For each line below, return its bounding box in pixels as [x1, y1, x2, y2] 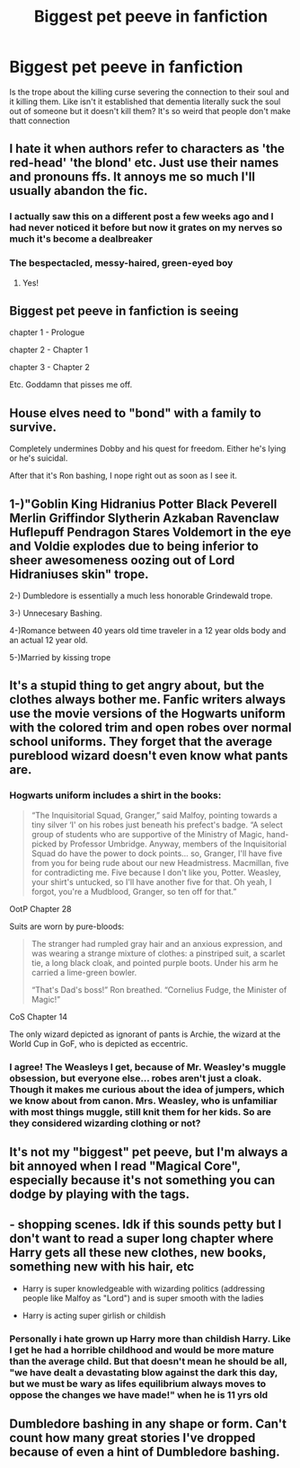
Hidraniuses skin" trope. [9, 566, 150, 581]
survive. [9, 420, 57, 435]
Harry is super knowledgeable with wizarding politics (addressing [22, 1283, 265, 1294]
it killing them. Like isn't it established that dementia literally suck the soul [9, 96, 281, 107]
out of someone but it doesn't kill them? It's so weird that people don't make [9, 105, 291, 116]
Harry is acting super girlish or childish [22, 1310, 166, 1321]
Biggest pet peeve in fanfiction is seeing [9, 303, 240, 318]
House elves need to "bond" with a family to [9, 405, 262, 420]
